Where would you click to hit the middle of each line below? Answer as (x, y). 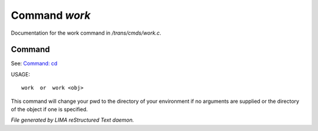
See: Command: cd (34, 63)
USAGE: (21, 74)
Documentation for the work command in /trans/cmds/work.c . (86, 33)
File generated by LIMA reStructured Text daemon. (72, 120)
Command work (51, 15)
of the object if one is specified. (49, 109)
